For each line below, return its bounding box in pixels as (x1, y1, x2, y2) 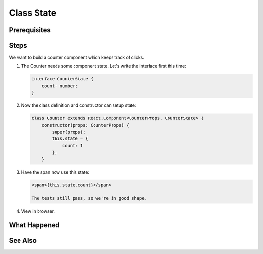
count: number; (41, 83, 78, 89)
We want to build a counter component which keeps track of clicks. (9, 54, 145, 60)
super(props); (52, 129, 86, 135)
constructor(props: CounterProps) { (41, 122, 129, 128)
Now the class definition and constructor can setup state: (21, 102, 136, 108)
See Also (9, 236, 37, 245)
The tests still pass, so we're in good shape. (31, 195, 147, 201)
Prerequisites (9, 26, 51, 34)
